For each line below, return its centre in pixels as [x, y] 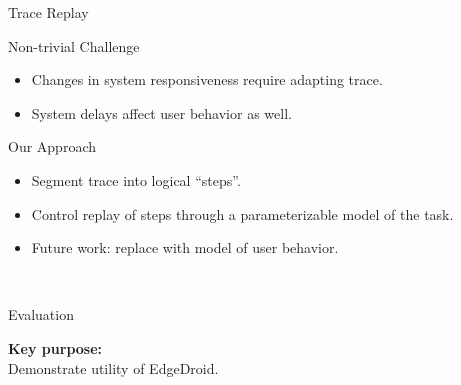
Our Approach [52, 146]
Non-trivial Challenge [74, 45]
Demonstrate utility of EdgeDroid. [113, 367]
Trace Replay [48, 12]
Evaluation [41, 314]
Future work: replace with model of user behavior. [185, 247]
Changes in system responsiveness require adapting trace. [207, 79]
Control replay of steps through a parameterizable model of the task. [242, 213]
